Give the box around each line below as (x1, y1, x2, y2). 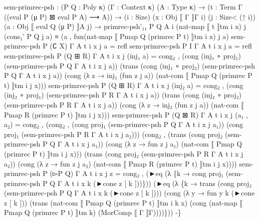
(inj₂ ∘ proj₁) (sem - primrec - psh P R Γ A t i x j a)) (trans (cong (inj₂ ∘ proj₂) (4, 89, 242, 100)
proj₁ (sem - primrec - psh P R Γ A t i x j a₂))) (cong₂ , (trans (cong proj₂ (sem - (4, 128, 242, 139)
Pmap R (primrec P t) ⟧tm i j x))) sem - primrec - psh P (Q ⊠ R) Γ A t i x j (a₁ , (4, 109, 248, 119)
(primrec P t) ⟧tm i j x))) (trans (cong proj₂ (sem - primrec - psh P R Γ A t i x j (4, 148, 243, 158)
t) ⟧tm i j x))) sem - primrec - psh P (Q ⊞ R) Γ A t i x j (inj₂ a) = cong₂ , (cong (4, 79, 243, 90)
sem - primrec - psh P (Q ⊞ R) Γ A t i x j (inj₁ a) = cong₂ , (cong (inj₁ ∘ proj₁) (4, 50, 241, 60)
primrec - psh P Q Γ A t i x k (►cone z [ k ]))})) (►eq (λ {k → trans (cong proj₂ (4, 177, 252, 188)
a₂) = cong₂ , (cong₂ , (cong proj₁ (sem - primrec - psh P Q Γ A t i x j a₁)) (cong (4, 119, 243, 129)
